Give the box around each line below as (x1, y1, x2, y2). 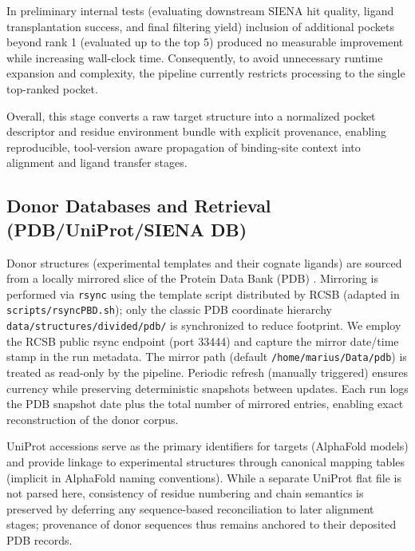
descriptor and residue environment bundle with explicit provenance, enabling (6, 123, 387, 140)
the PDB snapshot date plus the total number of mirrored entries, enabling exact (6, 395, 404, 412)
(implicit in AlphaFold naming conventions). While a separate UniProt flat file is (6, 469, 402, 486)
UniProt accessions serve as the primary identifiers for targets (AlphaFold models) (6, 438, 409, 454)
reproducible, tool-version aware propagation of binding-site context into (6, 138, 361, 155)
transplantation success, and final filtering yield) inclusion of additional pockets (6, 18, 394, 34)
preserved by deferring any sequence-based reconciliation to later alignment (6, 500, 374, 517)
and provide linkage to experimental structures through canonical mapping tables (6, 453, 405, 470)
